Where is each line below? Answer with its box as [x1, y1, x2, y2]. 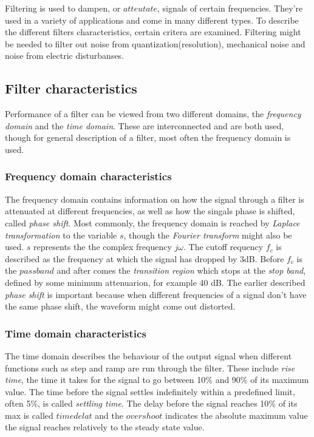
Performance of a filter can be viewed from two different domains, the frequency [5, 107, 301, 120]
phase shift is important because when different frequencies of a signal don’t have [5, 288, 307, 300]
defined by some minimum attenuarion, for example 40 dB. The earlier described [5, 276, 305, 288]
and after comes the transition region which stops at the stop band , [56, 264, 306, 277]
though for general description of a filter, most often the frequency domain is [5, 131, 291, 144]
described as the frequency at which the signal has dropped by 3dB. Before [5, 252, 284, 265]
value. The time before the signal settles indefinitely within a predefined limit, [5, 385, 295, 398]
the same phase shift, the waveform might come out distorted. [5, 300, 236, 313]
